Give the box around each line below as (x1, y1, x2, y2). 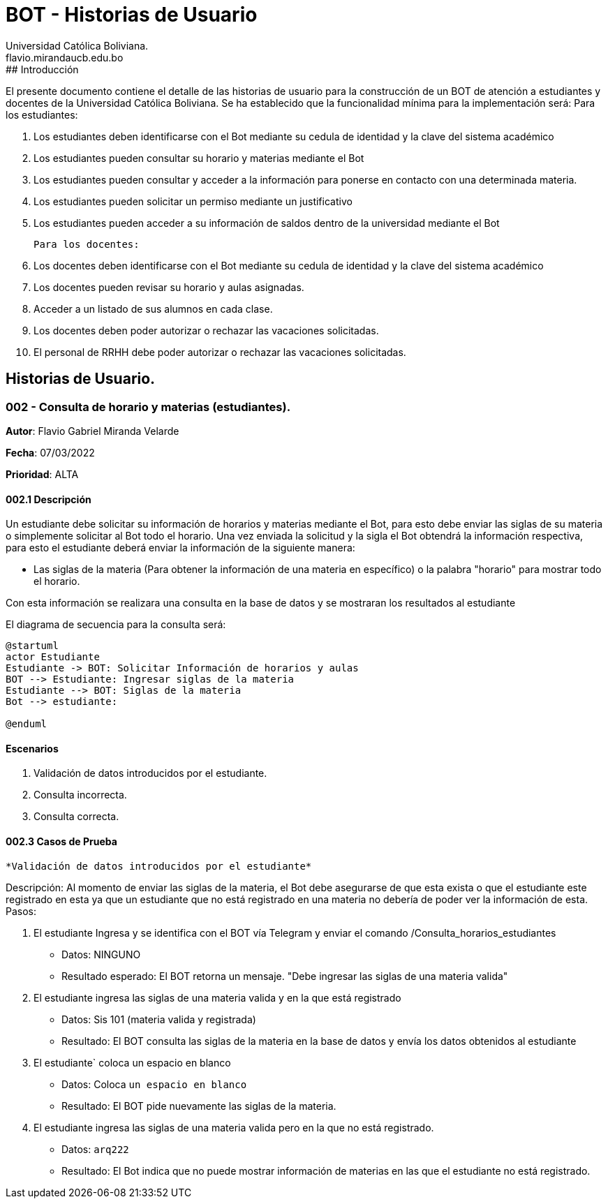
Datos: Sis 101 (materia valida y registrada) (61, 1013, 256, 1025)
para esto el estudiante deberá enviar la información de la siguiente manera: (6, 542, 355, 554)
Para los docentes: (34, 238, 140, 250)
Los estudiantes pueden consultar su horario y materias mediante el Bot (34, 151, 364, 164)
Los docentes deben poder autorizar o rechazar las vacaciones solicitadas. (34, 324, 379, 336)
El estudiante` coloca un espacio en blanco (34, 1056, 231, 1069)
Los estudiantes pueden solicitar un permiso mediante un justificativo (34, 195, 353, 207)
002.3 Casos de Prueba (6, 835, 117, 848)
